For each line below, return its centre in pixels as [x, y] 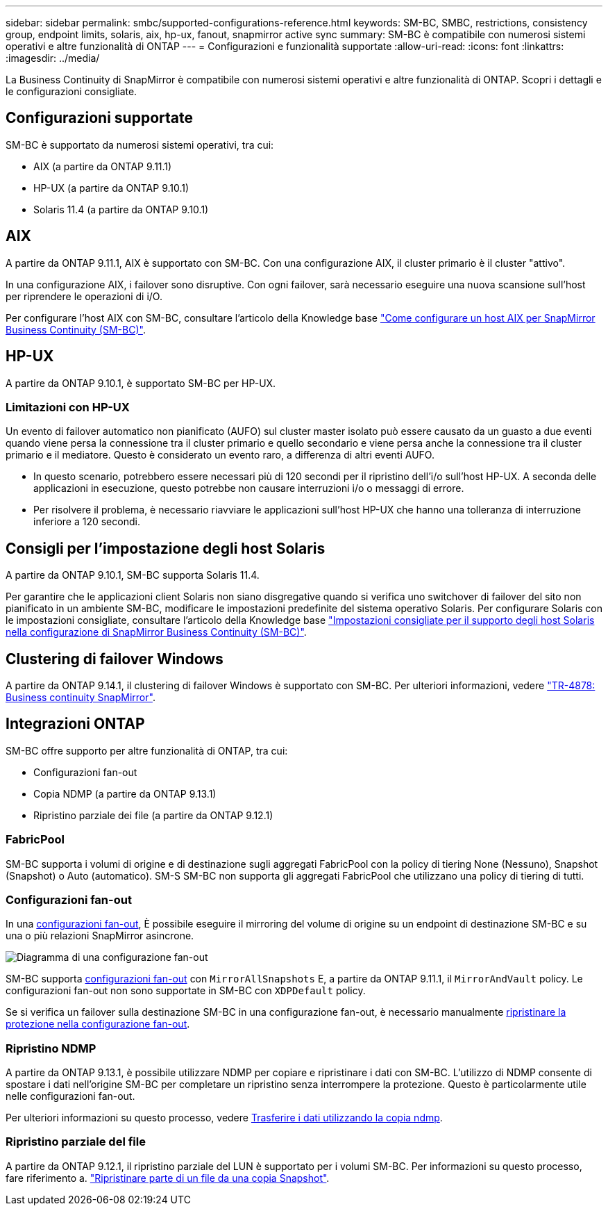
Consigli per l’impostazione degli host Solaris [166, 548]
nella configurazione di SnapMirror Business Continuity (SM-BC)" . [156, 632]
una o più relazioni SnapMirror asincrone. [100, 936]
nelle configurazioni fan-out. [70, 1096]
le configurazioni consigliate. [71, 91]
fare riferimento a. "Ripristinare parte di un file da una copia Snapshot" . [168, 1178]
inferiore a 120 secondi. [87, 522]
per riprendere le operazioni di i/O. [84, 296]
